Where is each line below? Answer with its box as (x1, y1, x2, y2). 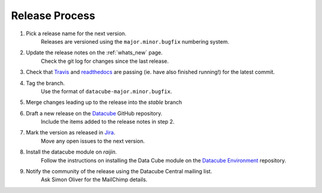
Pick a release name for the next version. (26, 30, 126, 37)
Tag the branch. (26, 79, 65, 87)
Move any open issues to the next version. (41, 137, 145, 145)
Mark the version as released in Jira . (26, 129, 116, 136)
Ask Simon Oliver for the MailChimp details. (41, 176, 148, 183)
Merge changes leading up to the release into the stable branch (26, 99, 182, 106)
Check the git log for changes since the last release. (41, 57, 169, 65)
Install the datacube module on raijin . (26, 148, 117, 155)
